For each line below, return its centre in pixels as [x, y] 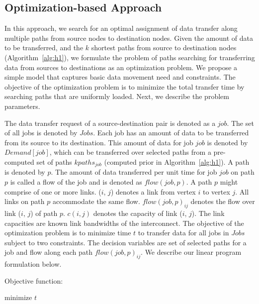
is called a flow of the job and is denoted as [76, 181]
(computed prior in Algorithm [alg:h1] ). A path [177, 161]
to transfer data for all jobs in [183, 233]
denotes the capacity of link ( [138, 213]
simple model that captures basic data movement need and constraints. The [120, 77]
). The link [208, 213]
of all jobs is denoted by [41, 133]
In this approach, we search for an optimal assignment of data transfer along [121, 28]
